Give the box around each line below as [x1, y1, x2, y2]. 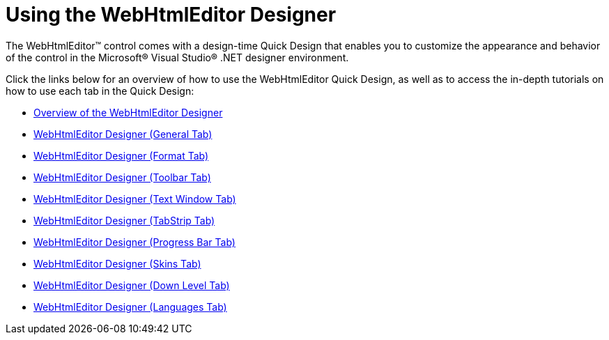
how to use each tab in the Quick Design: [6, 84, 194, 97]
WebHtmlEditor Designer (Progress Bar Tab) [33, 235, 236, 248]
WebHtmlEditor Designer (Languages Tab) [33, 300, 227, 313]
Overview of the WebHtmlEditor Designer [33, 106, 223, 118]
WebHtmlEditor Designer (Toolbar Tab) [33, 171, 211, 183]
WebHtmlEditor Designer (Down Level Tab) [33, 279, 230, 291]
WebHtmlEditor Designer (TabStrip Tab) [33, 214, 215, 226]
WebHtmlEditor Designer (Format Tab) [33, 149, 209, 162]
